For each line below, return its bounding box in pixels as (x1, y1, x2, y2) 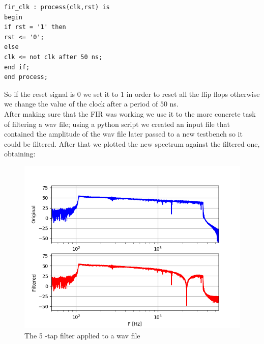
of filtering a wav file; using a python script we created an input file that (4, 118, 230, 129)
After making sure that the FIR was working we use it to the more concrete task (4, 108, 256, 119)
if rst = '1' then (4, 23, 66, 31)
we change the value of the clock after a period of (4, 98, 158, 109)
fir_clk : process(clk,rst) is (4, 4, 110, 11)
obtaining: (4, 148, 36, 159)
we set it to (83, 88, 119, 99)
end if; (4, 63, 30, 71)
